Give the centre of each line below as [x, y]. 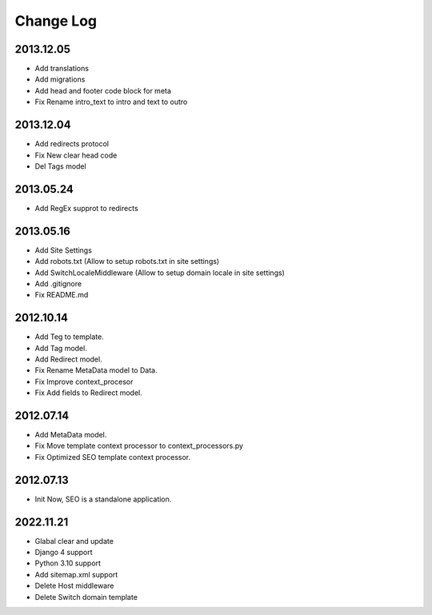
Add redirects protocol [72, 144]
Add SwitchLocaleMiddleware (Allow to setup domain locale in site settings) [160, 273]
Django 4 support [64, 553]
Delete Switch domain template [86, 597]
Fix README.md [62, 295]
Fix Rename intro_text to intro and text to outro [111, 102]
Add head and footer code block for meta [103, 90]
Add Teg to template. [69, 337]
